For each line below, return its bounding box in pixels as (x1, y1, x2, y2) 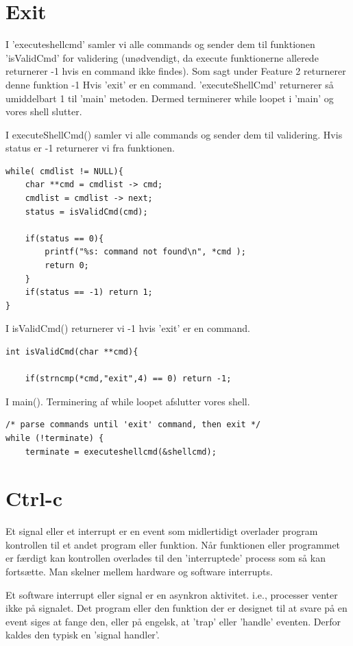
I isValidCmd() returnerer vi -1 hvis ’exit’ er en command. (5, 321, 250, 335)
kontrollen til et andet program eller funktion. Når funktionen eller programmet (5, 537, 341, 551)
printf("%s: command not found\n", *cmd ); (45, 247, 246, 257)
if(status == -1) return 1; (25, 287, 153, 298)
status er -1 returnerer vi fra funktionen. (5, 141, 175, 155)
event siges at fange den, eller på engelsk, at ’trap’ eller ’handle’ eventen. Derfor (5, 614, 341, 628)
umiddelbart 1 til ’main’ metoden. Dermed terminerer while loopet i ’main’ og (5, 91, 334, 105)
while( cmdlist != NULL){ (5, 166, 123, 176)
